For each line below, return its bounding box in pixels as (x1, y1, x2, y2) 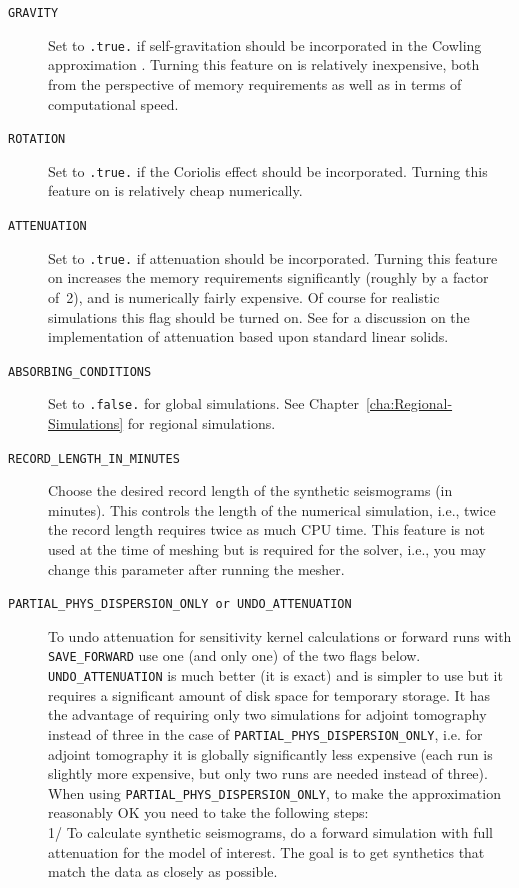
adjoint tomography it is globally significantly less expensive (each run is (48, 743, 493, 764)
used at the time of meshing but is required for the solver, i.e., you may (48, 539, 486, 560)
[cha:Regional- (365, 393, 453, 414)
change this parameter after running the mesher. (48, 558, 345, 579)
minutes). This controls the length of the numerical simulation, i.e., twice (48, 499, 496, 520)
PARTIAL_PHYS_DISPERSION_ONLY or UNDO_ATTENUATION (8, 597, 352, 612)
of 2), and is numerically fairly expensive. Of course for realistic (48, 286, 440, 307)
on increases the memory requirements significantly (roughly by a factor (48, 267, 489, 288)
